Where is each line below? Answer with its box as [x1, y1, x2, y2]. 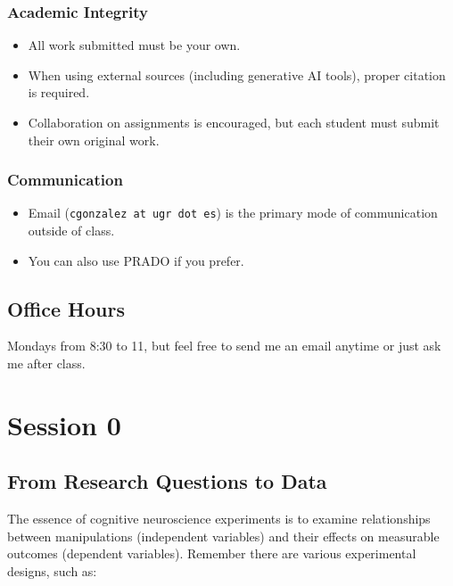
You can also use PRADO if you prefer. [28, 251, 244, 269]
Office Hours [7, 294, 125, 322]
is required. [28, 83, 90, 102]
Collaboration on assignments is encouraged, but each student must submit [28, 113, 440, 131]
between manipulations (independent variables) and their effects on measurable [7, 526, 440, 545]
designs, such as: [7, 562, 97, 580]
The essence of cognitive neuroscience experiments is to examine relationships [7, 509, 431, 528]
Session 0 [7, 406, 121, 442]
